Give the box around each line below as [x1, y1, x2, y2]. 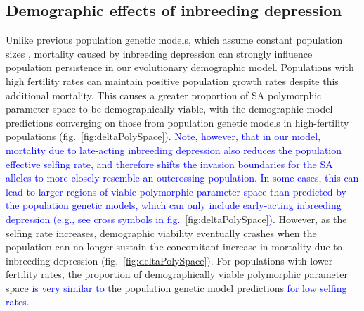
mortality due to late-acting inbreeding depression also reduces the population [6, 142, 342, 157]
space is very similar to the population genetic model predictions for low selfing [6, 280, 347, 295]
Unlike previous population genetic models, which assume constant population [6, 32, 343, 47]
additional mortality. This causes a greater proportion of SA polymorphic [6, 87, 322, 102]
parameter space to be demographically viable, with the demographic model [6, 101, 333, 116]
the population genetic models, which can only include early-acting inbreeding [6, 198, 342, 212]
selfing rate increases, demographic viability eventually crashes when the [6, 225, 317, 240]
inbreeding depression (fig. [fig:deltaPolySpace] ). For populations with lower [6, 253, 333, 267]
